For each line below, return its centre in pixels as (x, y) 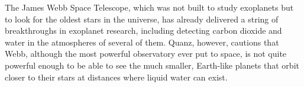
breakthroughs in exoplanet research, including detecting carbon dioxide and (143, 30)
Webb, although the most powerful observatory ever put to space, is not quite (146, 54)
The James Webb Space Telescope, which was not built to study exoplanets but (149, 7)
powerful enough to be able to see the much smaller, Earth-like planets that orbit (152, 65)
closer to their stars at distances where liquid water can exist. (116, 77)
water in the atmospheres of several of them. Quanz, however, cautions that (142, 42)
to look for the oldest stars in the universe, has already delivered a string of (142, 19)
